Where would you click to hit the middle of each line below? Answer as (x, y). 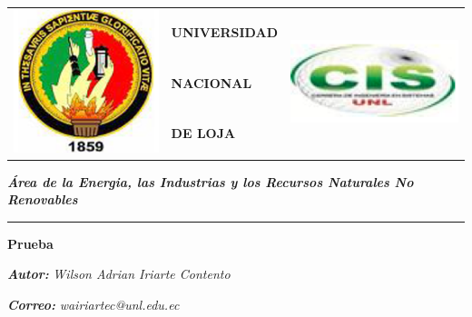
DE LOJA (203, 133)
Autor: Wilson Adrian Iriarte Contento (119, 274)
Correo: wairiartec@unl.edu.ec (93, 305)
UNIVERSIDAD (224, 32)
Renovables (43, 199)
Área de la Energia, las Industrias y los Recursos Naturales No (211, 181)
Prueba (30, 243)
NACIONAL (211, 82)
